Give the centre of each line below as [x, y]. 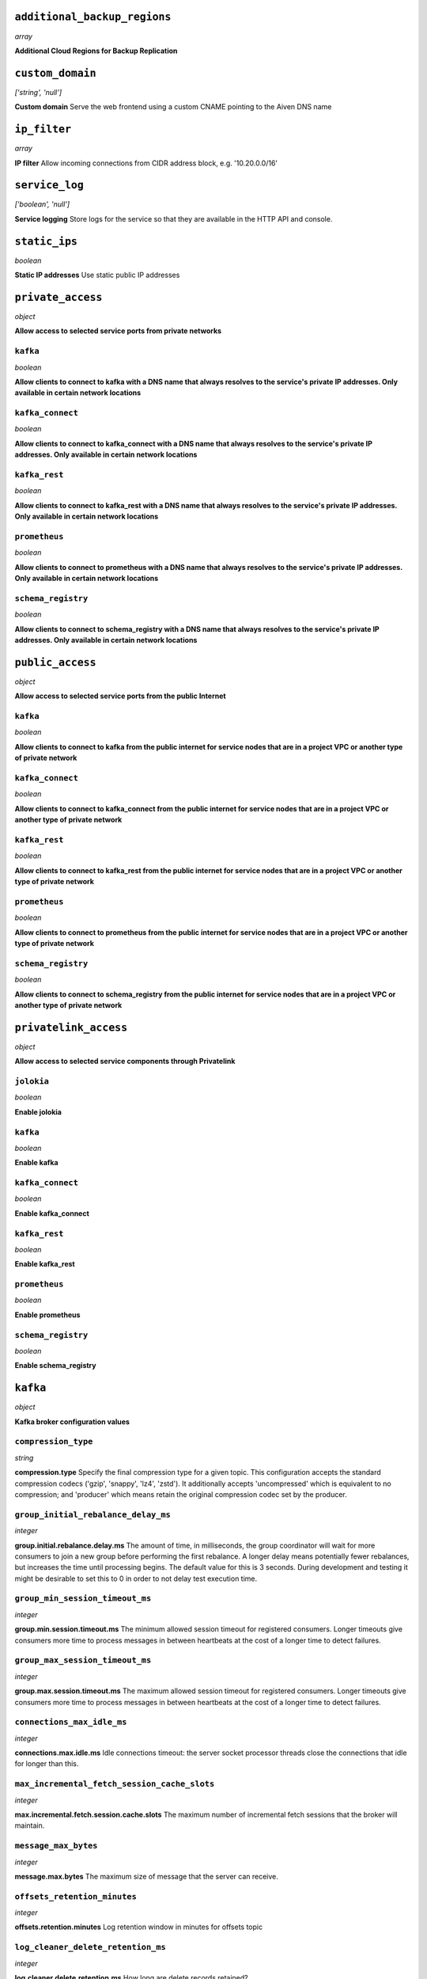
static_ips [46, 241]
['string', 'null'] [38, 92]
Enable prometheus [47, 1315]
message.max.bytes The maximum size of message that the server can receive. [146, 1876]
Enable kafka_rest [45, 1264]
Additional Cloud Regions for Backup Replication [96, 51]
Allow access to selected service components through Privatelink [125, 1062]
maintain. [30, 1825]
